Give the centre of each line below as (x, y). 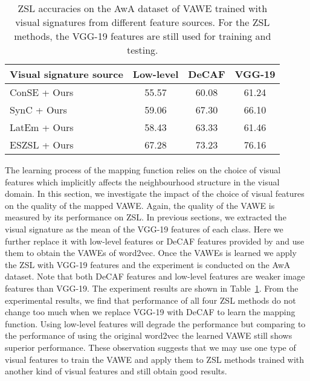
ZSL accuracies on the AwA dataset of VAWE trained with (143, 8)
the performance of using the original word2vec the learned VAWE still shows (149, 335)
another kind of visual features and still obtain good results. (116, 371)
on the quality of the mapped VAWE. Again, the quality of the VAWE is (140, 205)
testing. (142, 50)
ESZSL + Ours (42, 145)
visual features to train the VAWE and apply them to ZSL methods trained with (155, 359)
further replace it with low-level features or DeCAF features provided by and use (155, 241)
